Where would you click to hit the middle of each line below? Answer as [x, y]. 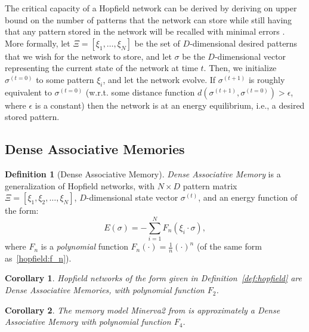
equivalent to [28, 92]
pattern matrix [210, 185]
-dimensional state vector [132, 197]
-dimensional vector [250, 56]
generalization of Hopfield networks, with [80, 185]
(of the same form [229, 246]
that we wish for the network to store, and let [88, 56]
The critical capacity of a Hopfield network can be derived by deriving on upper [151, 8]
